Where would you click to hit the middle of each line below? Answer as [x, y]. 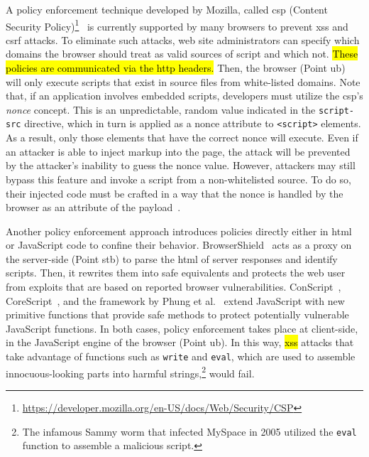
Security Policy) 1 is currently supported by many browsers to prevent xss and [177, 25]
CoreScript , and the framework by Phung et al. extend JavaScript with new [175, 300]
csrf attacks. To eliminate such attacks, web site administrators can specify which [183, 39]
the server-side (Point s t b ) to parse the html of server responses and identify [172, 258]
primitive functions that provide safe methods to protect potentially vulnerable [177, 314]
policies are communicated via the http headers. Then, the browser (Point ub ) [176, 68]
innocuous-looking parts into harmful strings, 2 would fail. [130, 372]
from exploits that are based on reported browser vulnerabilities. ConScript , [174, 287]
